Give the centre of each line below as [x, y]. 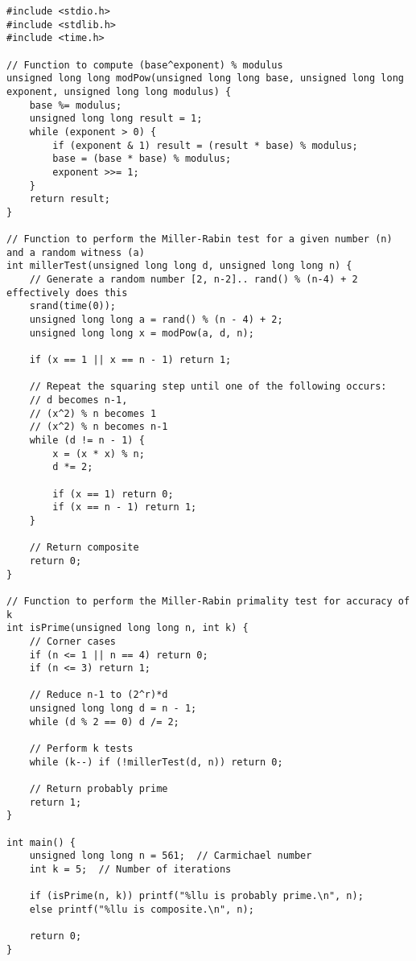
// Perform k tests [81, 749]
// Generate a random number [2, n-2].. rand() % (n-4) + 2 [194, 280]
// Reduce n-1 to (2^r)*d [99, 695]
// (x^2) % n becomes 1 [93, 413]
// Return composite [84, 548]
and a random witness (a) [76, 252]
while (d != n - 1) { [87, 440]
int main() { [41, 842]
